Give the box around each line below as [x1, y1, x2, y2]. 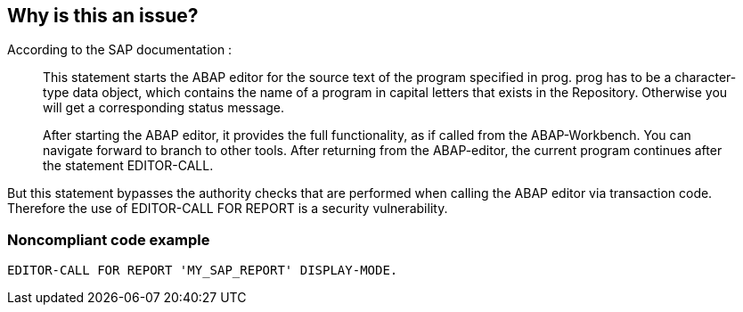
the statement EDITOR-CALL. [43, 158, 214, 174]
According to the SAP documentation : [7, 42, 233, 58]
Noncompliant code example [7, 230, 210, 249]
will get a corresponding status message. [43, 100, 285, 116]
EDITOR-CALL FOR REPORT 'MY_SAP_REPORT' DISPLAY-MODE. [7, 263, 398, 278]
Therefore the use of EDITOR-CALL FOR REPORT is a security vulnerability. [7, 201, 448, 217]
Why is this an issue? [7, 4, 199, 27]
